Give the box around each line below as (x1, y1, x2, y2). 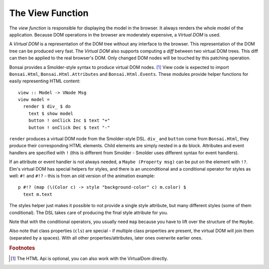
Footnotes (9, 245, 35, 252)
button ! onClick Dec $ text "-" (28, 125, 111, 130)
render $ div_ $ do (23, 104, 71, 109)
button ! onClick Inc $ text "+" (28, 118, 111, 123)
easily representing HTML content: (9, 78, 81, 84)
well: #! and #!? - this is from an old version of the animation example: (9, 173, 155, 179)
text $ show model (28, 110, 74, 116)
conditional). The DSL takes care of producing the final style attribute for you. (9, 210, 168, 216)
